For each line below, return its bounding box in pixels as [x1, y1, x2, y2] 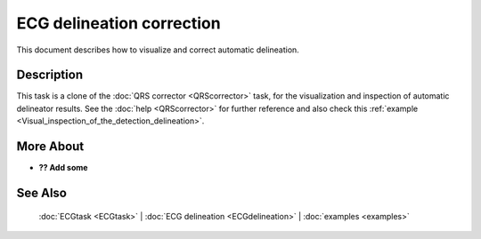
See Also [16, 185, 67, 200]
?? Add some [38, 163, 88, 173]
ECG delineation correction [16, 13, 222, 33]
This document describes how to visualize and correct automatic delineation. [16, 44, 300, 55]
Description [16, 68, 84, 83]
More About [16, 139, 85, 155]
